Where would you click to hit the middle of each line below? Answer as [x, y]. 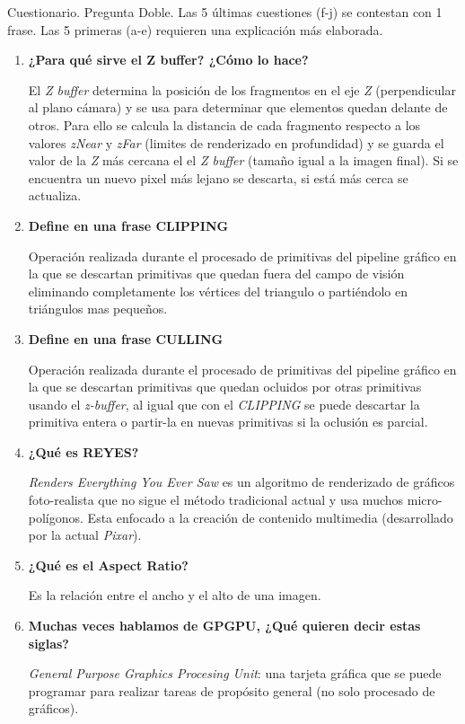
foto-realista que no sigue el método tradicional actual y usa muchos [216, 500]
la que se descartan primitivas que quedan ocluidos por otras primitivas [225, 387]
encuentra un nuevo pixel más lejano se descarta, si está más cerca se [218, 177]
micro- [425, 500]
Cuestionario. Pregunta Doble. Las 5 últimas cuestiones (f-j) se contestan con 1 [225, 12]
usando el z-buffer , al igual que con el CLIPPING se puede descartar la [224, 404]
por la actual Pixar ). [85, 535]
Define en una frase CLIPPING [128, 225]
